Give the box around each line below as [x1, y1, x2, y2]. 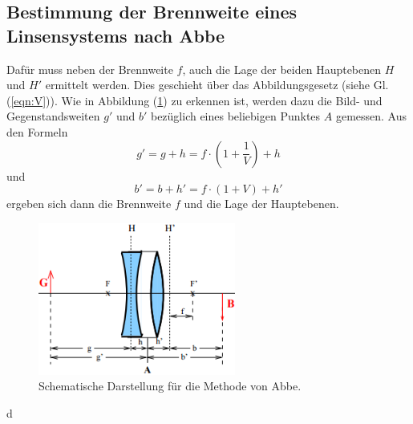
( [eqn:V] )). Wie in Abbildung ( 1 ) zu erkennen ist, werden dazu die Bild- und [6, 92, 383, 108]
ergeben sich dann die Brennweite [6, 195, 172, 212]
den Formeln [6, 123, 68, 140]
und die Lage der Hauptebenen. [184, 195, 339, 212]
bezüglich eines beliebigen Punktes [150, 108, 321, 124]
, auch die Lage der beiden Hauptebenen [182, 60, 382, 77]
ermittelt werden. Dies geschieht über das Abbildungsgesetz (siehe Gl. [45, 76, 389, 93]
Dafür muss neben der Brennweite [6, 60, 173, 77]
